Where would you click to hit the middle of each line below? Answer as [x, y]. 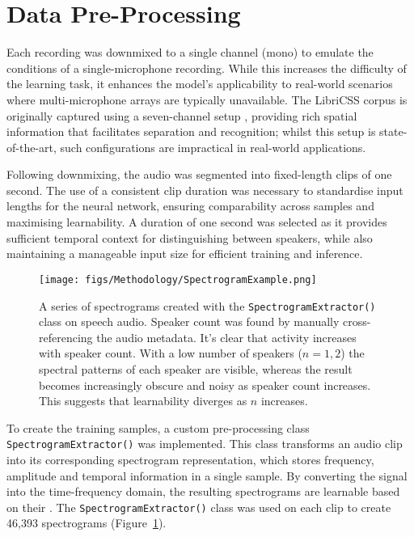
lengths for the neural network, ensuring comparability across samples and [190, 206]
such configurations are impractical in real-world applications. [213, 147]
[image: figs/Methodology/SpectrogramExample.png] [178, 279]
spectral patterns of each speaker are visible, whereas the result [196, 368]
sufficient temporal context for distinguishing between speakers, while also [190, 237]
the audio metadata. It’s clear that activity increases [226, 337]
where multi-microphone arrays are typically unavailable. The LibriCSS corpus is [207, 99]
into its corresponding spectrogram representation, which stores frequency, [190, 459]
